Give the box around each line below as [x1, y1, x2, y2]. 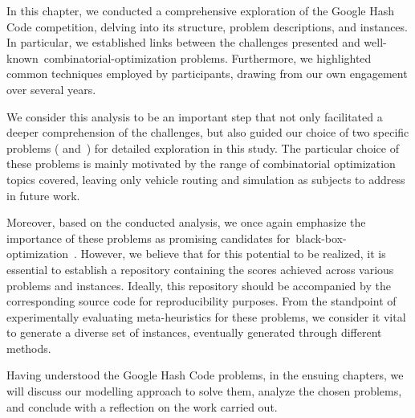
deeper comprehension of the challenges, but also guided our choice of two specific [6, 124, 409, 141]
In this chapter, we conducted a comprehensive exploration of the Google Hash [6, 2, 395, 18]
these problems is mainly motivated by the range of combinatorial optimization [6, 155, 396, 172]
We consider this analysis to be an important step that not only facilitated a [6, 108, 383, 125]
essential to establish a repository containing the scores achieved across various [6, 260, 394, 277]
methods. [6, 339, 51, 356]
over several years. [6, 80, 96, 97]
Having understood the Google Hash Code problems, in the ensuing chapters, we [6, 367, 404, 383]
